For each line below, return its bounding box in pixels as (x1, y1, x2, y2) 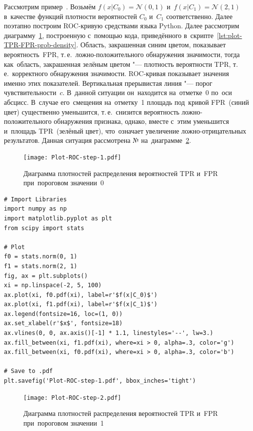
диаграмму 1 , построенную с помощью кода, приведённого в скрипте (4, 30, 214, 40)
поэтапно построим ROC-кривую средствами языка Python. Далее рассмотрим (4, 20, 239, 31)
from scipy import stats (4, 224, 84, 232)
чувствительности (4, 87, 57, 98)
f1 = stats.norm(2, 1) (4, 262, 78, 270)
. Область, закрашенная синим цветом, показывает (76, 39, 226, 50)
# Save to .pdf (4, 368, 53, 375)
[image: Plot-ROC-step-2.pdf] (23, 394, 121, 401)
